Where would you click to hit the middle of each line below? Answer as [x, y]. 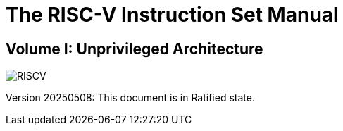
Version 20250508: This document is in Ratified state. [130, 98]
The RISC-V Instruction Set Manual [172, 15]
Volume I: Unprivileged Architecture [135, 49]
